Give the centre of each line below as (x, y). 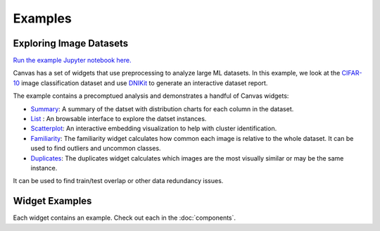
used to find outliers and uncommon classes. (96, 149)
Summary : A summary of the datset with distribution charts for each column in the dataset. (162, 108)
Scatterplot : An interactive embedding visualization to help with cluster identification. (154, 129)
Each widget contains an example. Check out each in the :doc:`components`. (124, 218)
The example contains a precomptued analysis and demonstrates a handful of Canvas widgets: (151, 96)
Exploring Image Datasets (71, 43)
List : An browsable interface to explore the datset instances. (119, 119)
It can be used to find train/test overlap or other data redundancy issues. (118, 181)
